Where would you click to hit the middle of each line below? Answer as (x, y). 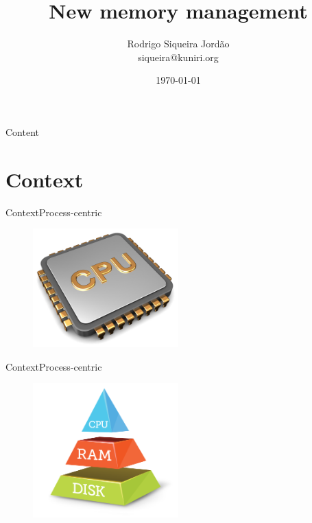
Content (22, 131)
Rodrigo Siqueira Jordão (178, 44)
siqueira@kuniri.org (178, 57)
